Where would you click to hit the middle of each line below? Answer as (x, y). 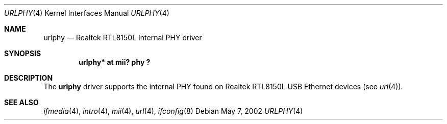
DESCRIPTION (29, 78)
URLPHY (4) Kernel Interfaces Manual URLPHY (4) (87, 13)
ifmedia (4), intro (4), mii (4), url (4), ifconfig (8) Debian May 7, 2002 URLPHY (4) (173, 111)
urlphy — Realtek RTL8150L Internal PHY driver (123, 38)
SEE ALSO (21, 102)
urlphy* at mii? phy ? (115, 62)
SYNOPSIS (23, 53)
